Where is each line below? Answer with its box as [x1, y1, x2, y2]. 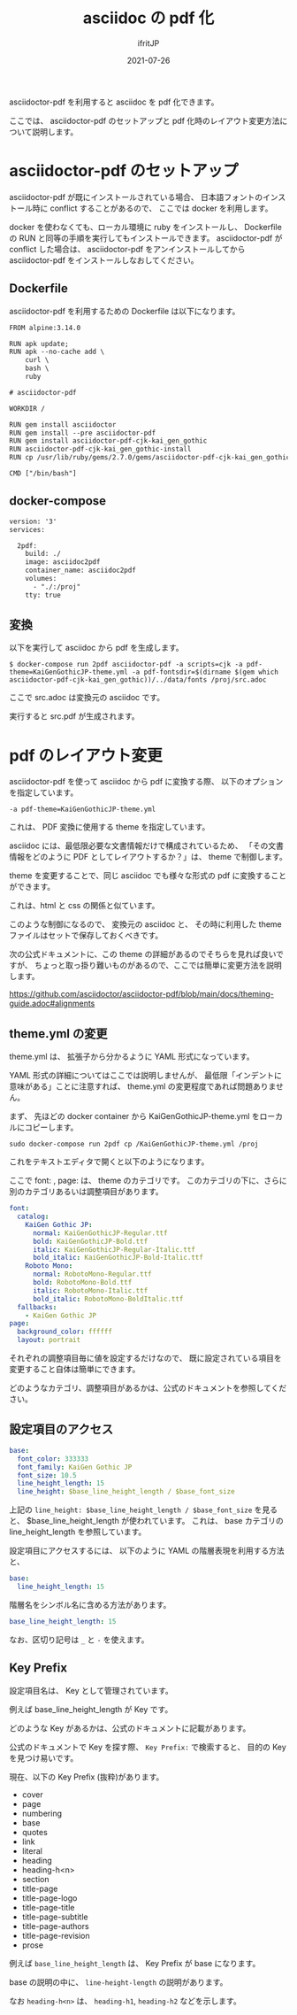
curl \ [25, 356, 49, 365]
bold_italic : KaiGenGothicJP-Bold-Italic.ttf [32, 1254, 203, 1262]
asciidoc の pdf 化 [82, 8, 215, 28]
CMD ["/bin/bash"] [9, 469, 77, 478]
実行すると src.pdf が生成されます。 [9, 711, 140, 722]
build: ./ [25, 550, 62, 559]
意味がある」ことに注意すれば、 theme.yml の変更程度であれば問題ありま [9, 1081, 277, 1092]
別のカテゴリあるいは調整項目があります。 [9, 1186, 164, 1197]
